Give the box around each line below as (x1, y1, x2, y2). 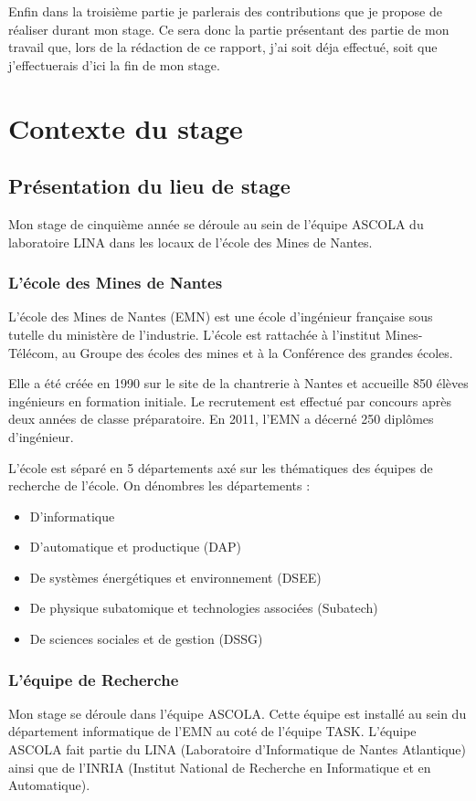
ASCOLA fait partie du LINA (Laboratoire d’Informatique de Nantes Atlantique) (8, 740, 466, 759)
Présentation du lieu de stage (8, 172, 291, 200)
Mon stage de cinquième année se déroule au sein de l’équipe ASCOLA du (8, 214, 424, 233)
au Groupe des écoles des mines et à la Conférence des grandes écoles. (62, 343, 453, 362)
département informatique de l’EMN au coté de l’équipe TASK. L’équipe (8, 722, 417, 741)
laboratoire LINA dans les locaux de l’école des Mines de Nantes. (8, 232, 373, 251)
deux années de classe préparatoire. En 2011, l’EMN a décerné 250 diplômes (8, 409, 434, 428)
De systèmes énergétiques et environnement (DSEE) (29, 567, 322, 586)
